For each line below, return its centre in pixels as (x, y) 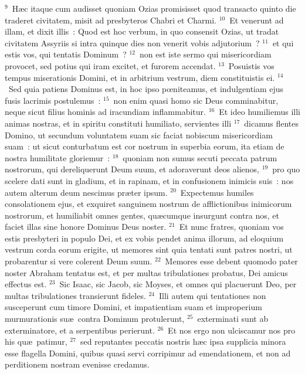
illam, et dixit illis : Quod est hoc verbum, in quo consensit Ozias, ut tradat (142, 31)
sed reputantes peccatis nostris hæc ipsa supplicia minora (183, 341)
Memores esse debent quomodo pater (231, 261)
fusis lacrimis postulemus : (53, 100)
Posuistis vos (251, 65)
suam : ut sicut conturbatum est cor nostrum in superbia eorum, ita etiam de (145, 146)
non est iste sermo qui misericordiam (205, 54)
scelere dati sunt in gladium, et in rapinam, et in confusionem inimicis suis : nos (149, 180)
